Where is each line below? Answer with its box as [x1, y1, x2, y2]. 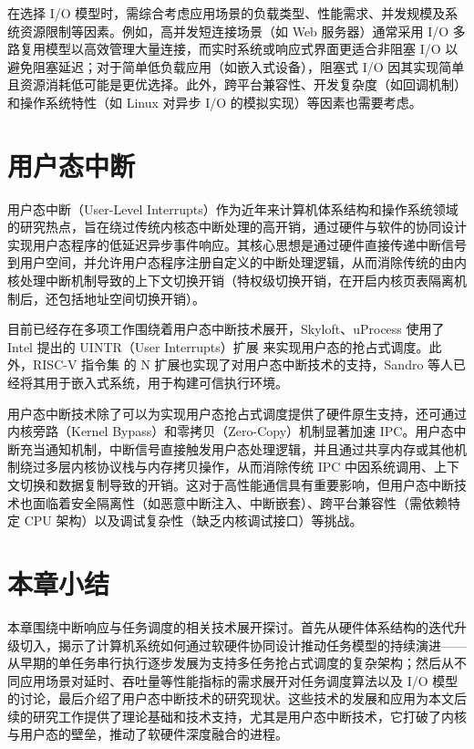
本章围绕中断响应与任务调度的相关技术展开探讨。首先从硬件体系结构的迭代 [7, 617, 454, 636]
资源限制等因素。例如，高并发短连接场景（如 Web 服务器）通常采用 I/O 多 [19, 21, 466, 40]
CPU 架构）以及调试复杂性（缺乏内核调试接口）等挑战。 [24, 511, 363, 530]
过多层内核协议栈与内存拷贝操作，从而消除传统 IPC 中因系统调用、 [32, 457, 435, 476]
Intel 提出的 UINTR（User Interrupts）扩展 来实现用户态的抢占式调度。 [7, 337, 429, 356]
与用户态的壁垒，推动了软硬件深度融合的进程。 [7, 724, 288, 744]
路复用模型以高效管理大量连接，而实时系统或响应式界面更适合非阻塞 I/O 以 [7, 39, 459, 58]
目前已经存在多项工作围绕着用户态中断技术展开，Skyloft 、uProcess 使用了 [7, 319, 445, 338]
